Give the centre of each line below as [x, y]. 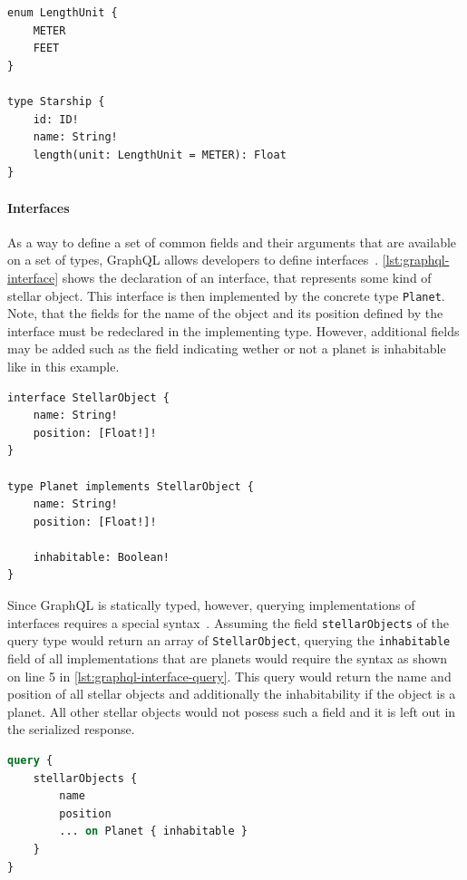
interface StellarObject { [88, 397]
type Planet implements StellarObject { [131, 486]
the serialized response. [71, 729]
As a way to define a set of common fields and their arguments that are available [232, 242]
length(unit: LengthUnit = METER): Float [160, 155]
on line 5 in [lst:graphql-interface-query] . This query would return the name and [229, 676]
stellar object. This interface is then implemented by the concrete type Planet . [226, 295]
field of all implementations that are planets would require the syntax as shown [228, 658]
